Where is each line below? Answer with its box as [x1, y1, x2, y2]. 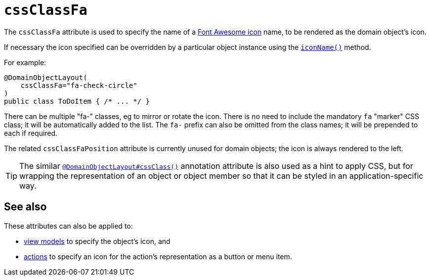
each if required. [4, 128, 58, 137]
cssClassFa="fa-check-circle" [20, 81, 137, 89]
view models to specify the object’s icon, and [24, 237, 171, 245]
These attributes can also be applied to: [4, 221, 133, 230]
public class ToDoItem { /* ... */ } [4, 97, 150, 105]
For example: [4, 58, 46, 67]
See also [4, 200, 47, 213]
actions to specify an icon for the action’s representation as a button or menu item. [24, 252, 292, 261]
